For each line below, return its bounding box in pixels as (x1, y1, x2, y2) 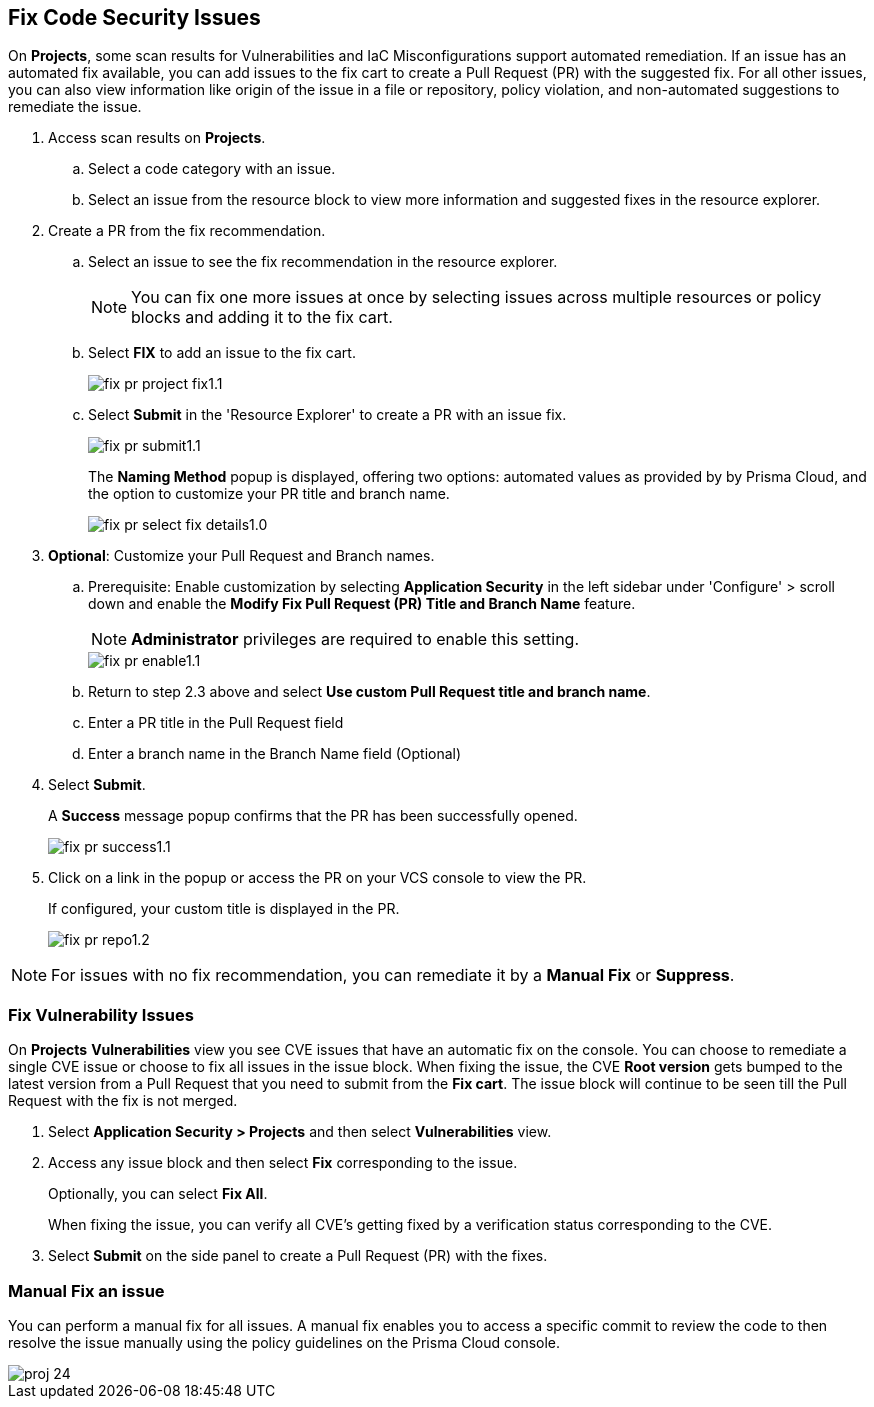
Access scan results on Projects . (48, 129, 266, 147)
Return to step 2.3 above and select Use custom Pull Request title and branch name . (88, 683, 651, 701)
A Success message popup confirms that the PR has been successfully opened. (48, 807, 578, 825)
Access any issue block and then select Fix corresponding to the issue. (48, 1154, 518, 1172)
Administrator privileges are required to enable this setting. (131, 629, 580, 650)
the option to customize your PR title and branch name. (88, 485, 450, 503)
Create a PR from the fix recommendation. (48, 222, 326, 240)
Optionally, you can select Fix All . (48, 1185, 268, 1203)
